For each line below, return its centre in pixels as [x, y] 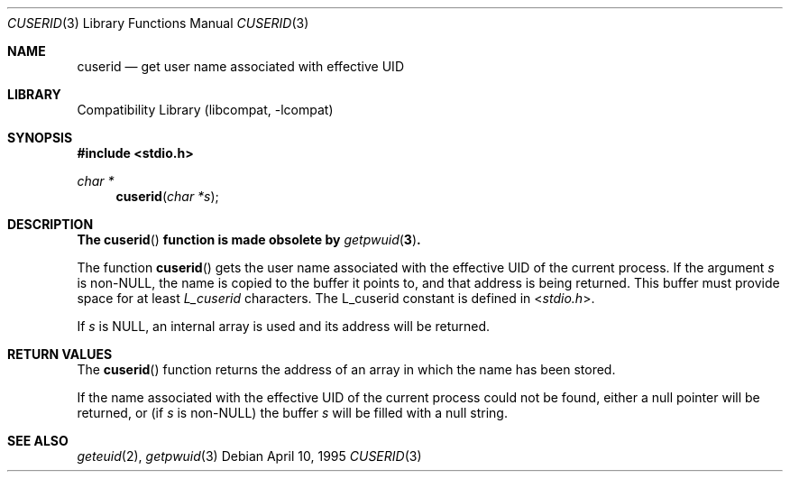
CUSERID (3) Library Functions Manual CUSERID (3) [158, 23]
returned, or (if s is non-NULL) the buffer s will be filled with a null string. [292, 413]
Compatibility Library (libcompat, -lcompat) [205, 110]
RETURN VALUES [60, 354]
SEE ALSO [38, 441]
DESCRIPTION [51, 224]
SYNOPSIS [40, 138]
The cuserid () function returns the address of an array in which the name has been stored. [346, 369]
